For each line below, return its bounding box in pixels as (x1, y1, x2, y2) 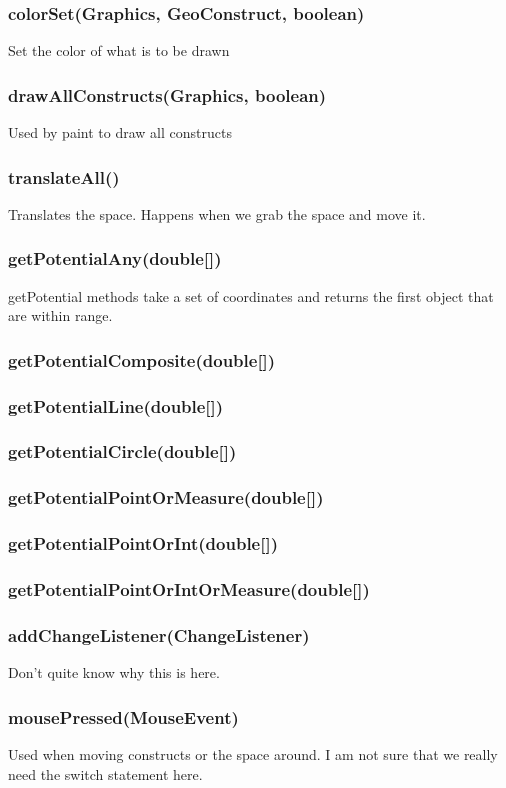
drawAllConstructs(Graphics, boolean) (8, 82, 327, 107)
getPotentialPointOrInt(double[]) (8, 531, 278, 556)
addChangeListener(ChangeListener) (8, 622, 310, 647)
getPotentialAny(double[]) (8, 246, 222, 271)
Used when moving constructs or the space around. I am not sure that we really (8, 743, 498, 764)
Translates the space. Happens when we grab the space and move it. (8, 203, 426, 224)
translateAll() (8, 164, 120, 189)
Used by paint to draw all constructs (8, 122, 232, 143)
